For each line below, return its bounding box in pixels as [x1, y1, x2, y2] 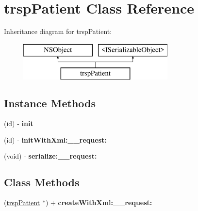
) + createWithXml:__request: [45, 197, 152, 208]
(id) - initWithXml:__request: [4, 134, 107, 145]
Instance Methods [4, 96, 96, 111]
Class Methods [4, 175, 80, 190]
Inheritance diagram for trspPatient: [4, 26, 112, 36]
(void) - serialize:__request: [4, 151, 97, 161]
